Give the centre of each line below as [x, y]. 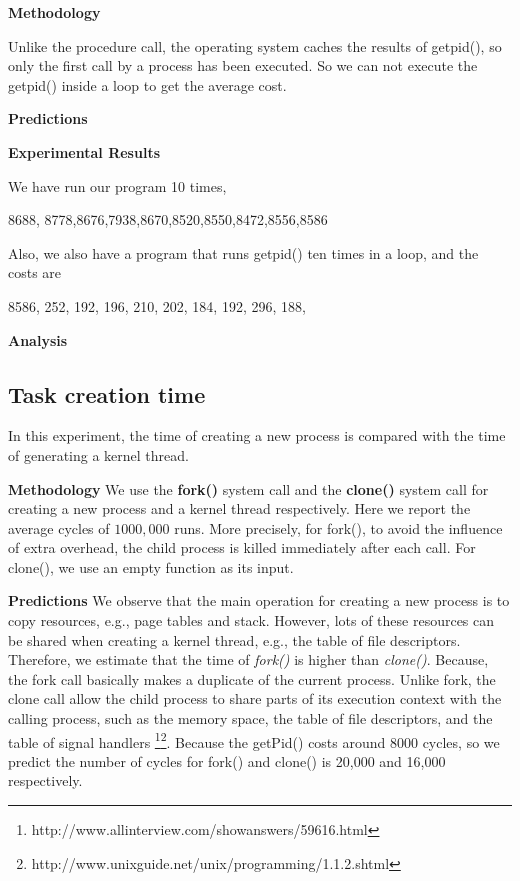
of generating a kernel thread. [98, 454]
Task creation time [107, 393]
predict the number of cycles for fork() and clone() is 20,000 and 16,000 [227, 760]
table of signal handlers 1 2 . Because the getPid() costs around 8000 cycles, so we [254, 740]
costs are [35, 272]
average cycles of [59, 527]
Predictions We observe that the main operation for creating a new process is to [259, 600]
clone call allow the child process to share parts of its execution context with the [255, 698]
